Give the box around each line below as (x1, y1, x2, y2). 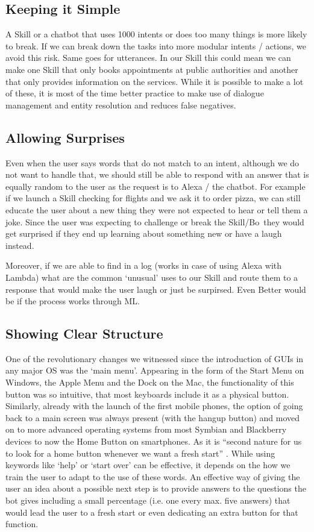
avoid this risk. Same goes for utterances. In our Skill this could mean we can (5, 51, 291, 64)
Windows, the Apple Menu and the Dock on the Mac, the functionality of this (5, 376, 294, 389)
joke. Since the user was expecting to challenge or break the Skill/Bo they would (5, 215, 304, 228)
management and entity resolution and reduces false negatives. (5, 98, 236, 111)
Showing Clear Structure (5, 324, 163, 343)
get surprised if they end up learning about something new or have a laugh (5, 227, 282, 240)
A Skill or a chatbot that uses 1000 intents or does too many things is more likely (5, 28, 307, 40)
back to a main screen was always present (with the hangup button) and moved (5, 411, 300, 424)
